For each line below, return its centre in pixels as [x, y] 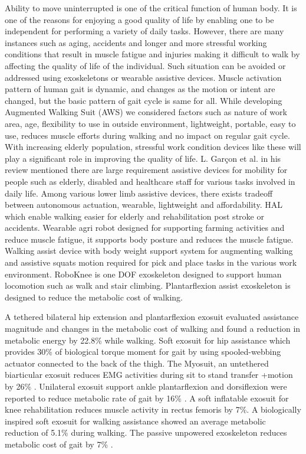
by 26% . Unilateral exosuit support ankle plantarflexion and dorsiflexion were [146, 386]
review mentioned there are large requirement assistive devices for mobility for [146, 170]
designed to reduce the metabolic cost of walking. [94, 297]
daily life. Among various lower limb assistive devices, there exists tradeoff [139, 193]
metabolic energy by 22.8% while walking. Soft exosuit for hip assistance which [148, 340]
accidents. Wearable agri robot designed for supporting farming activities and [145, 228]
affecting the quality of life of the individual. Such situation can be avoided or [145, 65]
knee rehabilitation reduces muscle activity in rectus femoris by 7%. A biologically [153, 409]
